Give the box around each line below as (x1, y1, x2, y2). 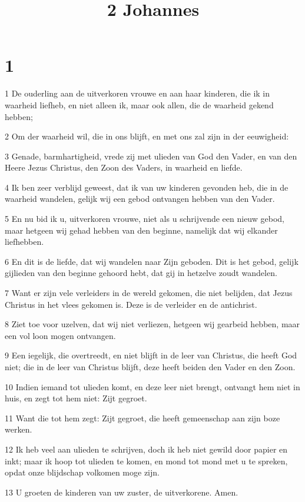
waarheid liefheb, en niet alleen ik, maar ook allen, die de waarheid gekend (5, 98, 274, 111)
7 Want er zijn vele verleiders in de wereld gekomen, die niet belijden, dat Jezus (5, 287, 293, 299)
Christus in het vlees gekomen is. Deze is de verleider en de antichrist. (5, 298, 257, 310)
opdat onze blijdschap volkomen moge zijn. (5, 466, 160, 478)
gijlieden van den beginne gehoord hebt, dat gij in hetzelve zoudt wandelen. (5, 267, 277, 279)
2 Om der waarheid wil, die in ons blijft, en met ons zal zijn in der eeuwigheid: (5, 130, 289, 142)
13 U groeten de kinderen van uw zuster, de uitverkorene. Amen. (5, 486, 238, 498)
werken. (5, 423, 32, 435)
